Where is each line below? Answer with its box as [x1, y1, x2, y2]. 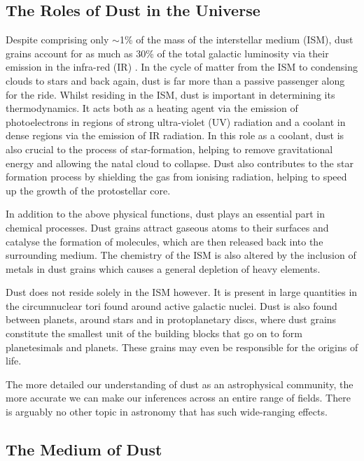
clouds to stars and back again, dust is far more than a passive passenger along [6, 73, 345, 87]
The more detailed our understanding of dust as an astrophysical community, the [6, 376, 353, 391]
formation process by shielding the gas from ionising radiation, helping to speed [6, 169, 347, 184]
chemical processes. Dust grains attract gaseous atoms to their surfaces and [6, 220, 329, 234]
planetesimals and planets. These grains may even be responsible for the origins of [6, 339, 358, 354]
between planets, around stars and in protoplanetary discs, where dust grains [6, 312, 337, 327]
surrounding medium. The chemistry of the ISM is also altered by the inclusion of [6, 248, 356, 262]
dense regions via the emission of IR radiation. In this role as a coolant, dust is [6, 128, 344, 143]
